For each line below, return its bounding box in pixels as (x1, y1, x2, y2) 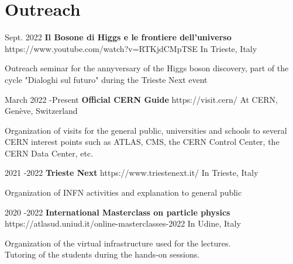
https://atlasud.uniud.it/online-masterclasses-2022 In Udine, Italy (5, 217, 241, 230)
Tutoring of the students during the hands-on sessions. (5, 248, 200, 260)
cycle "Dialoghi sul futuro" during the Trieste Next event (5, 73, 208, 85)
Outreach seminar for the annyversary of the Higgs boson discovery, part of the (5, 62, 289, 74)
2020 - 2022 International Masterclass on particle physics (5, 206, 230, 218)
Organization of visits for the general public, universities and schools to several (5, 124, 287, 136)
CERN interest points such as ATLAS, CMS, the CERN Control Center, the (5, 136, 280, 148)
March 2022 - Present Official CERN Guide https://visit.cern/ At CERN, (5, 93, 278, 105)
